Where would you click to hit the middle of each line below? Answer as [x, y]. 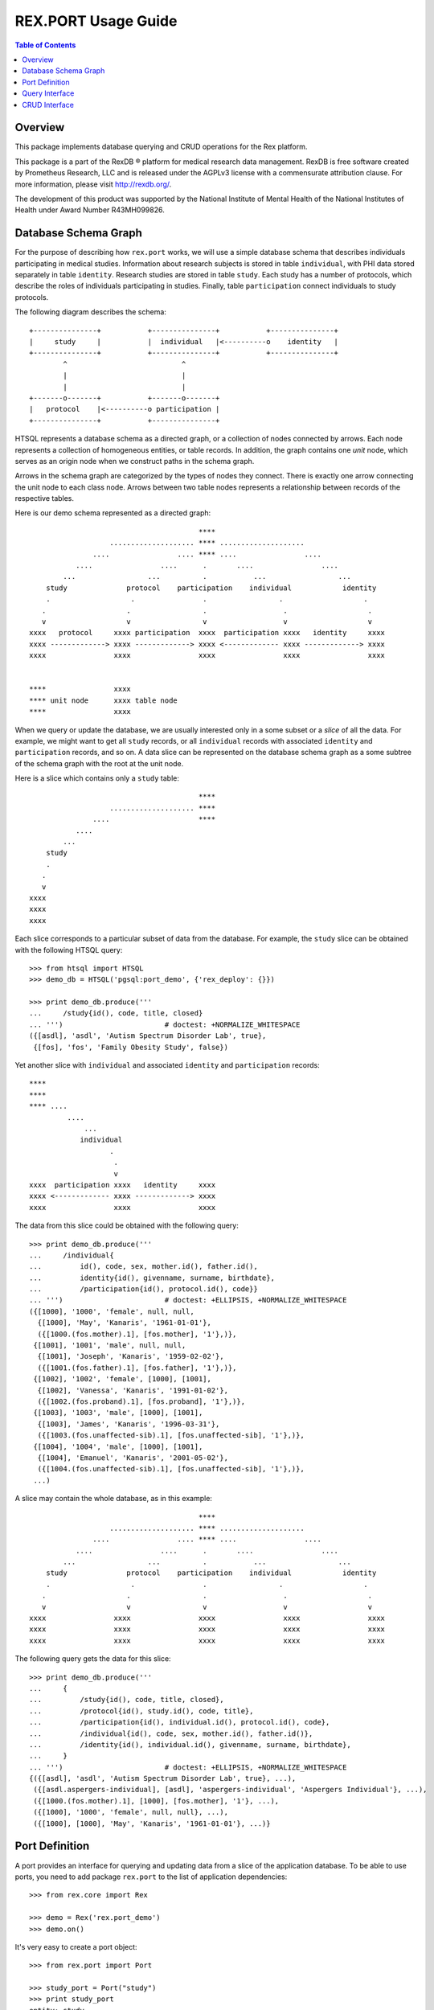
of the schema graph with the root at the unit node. [99, 763]
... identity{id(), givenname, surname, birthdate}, [152, 1278]
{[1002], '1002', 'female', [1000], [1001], [123, 1379]
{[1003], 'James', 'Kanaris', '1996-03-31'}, [129, 1424]
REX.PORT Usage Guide [96, 21]
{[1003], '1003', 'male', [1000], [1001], [118, 1413]
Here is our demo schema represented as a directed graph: [113, 513]
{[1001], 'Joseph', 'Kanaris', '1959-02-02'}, [131, 1356]
